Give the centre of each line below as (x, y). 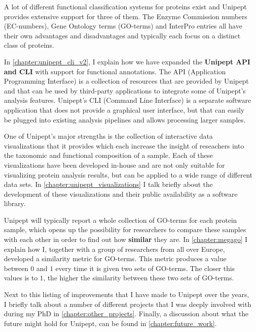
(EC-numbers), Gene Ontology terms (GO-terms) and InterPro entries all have (123, 26)
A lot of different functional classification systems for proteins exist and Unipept (126, 6)
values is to (21, 278)
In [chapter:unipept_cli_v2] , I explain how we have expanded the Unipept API (127, 61)
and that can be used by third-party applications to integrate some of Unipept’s (125, 90)
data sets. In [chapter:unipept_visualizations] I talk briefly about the (109, 184)
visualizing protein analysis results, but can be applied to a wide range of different (128, 174)
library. (15, 203)
